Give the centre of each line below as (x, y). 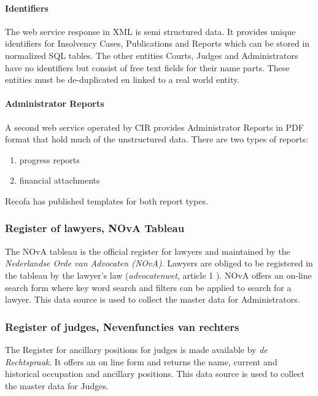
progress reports (49, 159)
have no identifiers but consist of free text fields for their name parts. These (147, 67)
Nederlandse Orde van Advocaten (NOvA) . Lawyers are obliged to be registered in (159, 263)
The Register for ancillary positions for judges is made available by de (136, 349)
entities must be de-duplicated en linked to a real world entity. (122, 80)
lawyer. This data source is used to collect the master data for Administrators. (153, 299)
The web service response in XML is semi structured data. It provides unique (150, 31)
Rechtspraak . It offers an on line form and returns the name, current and (141, 361)
